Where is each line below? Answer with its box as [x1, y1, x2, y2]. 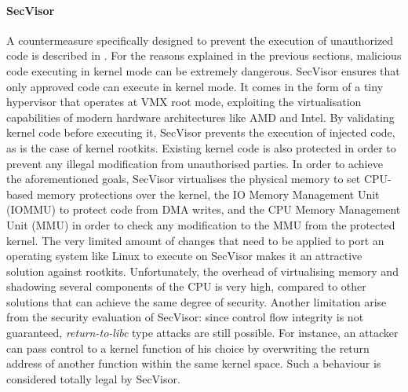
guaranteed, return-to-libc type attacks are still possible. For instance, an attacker [6, 324, 399, 341]
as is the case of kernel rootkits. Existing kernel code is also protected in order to [6, 139, 396, 156]
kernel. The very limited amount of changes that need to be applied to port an [6, 232, 384, 248]
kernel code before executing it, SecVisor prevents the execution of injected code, [6, 124, 395, 141]
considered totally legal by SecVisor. [6, 370, 180, 387]
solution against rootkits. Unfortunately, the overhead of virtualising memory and [6, 262, 399, 279]
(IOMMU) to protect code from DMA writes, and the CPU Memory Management [6, 201, 401, 218]
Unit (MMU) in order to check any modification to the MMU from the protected [6, 216, 395, 233]
